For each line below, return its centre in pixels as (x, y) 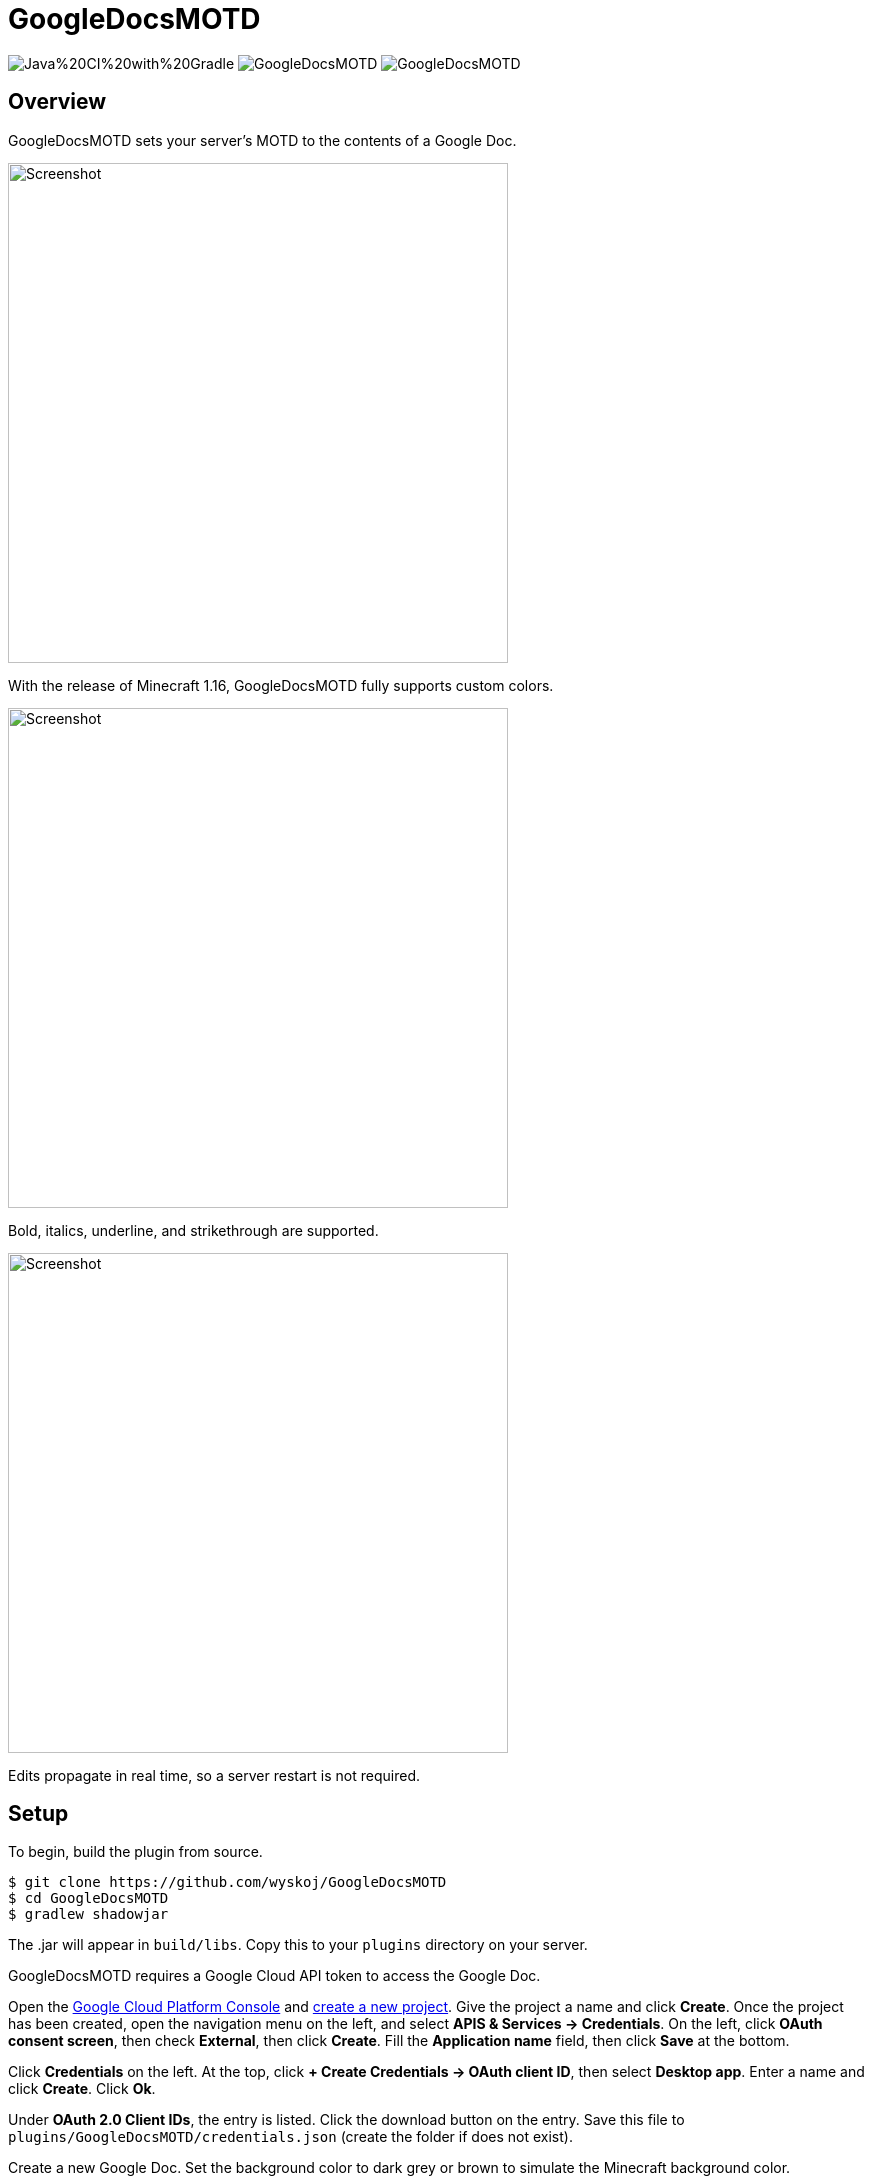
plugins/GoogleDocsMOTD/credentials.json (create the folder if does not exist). (290, 2137)
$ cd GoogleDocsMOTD (88, 1898)
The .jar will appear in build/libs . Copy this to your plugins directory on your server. (298, 1945)
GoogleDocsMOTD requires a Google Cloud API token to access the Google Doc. (274, 1976)
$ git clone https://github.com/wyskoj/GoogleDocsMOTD (227, 1882)
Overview (57, 102)
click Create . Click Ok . (82, 2089)
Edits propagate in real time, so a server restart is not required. (214, 1775)
